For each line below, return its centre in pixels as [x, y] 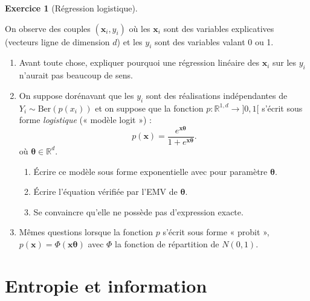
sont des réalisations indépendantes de [217, 95]
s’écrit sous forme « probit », [216, 232]
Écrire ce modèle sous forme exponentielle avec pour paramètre [150, 171]
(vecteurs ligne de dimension [57, 41]
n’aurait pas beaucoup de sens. [76, 75]
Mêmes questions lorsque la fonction [86, 232]
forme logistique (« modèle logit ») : [86, 120]
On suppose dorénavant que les [76, 95]
